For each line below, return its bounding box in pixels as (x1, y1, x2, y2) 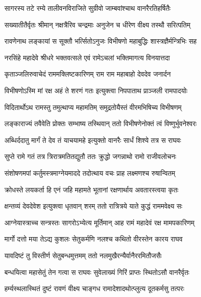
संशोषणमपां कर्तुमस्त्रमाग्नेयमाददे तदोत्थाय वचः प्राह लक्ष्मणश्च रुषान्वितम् (4, 167, 176, 178)
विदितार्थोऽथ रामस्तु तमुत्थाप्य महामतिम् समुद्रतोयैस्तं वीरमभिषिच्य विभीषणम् (4, 102, 182, 112)
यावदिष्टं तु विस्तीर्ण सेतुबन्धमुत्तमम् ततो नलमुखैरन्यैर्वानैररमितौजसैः (4, 250, 162, 260)
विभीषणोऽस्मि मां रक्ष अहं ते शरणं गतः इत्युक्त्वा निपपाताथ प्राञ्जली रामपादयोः (4, 85, 188, 95)
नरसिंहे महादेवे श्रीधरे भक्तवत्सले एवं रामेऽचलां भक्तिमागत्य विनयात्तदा (4, 52, 170, 62)
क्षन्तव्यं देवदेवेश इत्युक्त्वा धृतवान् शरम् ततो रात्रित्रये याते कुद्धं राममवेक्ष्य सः (4, 201, 182, 211)
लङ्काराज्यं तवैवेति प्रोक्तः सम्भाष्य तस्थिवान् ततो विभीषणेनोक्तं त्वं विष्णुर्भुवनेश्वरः (4, 118, 197, 129)
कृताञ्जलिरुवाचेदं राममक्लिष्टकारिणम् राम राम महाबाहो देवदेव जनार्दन (4, 69, 171, 79)
